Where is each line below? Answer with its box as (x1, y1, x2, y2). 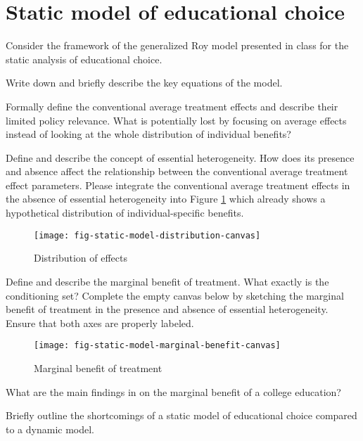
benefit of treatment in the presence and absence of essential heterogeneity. (6, 302, 329, 317)
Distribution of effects (34, 250, 127, 265)
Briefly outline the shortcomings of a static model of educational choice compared (6, 408, 357, 423)
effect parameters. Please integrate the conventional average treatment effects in (6, 177, 350, 192)
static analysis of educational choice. (6, 51, 163, 66)
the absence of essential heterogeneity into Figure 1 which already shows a (6, 191, 326, 206)
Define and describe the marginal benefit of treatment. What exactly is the (6, 274, 329, 288)
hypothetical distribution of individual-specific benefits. (6, 205, 244, 220)
